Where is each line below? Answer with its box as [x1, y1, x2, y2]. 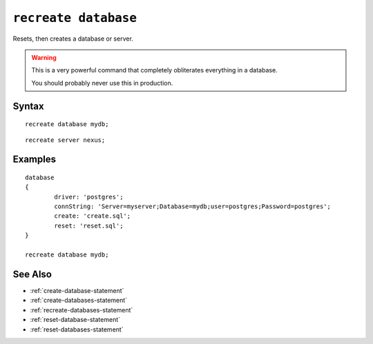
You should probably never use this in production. [31, 79, 173, 87]
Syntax [12, 100, 44, 112]
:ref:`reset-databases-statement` [30, 325, 124, 334]
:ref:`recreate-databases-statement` [30, 305, 133, 314]
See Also [12, 268, 52, 280]
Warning [31, 53, 57, 61]
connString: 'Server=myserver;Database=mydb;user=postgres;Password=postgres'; [54, 203, 332, 210]
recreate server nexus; [25, 136, 106, 144]
